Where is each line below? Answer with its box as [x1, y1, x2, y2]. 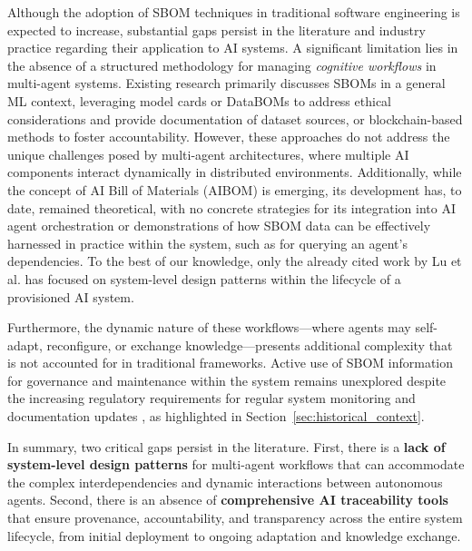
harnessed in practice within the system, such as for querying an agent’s [7, 233, 408, 252]
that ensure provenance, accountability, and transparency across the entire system [7, 508, 463, 527]
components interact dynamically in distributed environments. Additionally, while [7, 162, 462, 182]
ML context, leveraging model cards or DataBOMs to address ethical [7, 91, 391, 110]
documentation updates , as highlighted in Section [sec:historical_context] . [7, 407, 425, 426]
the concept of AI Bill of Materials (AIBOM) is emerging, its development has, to [7, 180, 462, 199]
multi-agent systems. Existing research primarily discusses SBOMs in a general [7, 74, 446, 93]
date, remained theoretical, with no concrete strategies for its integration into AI [7, 198, 456, 217]
